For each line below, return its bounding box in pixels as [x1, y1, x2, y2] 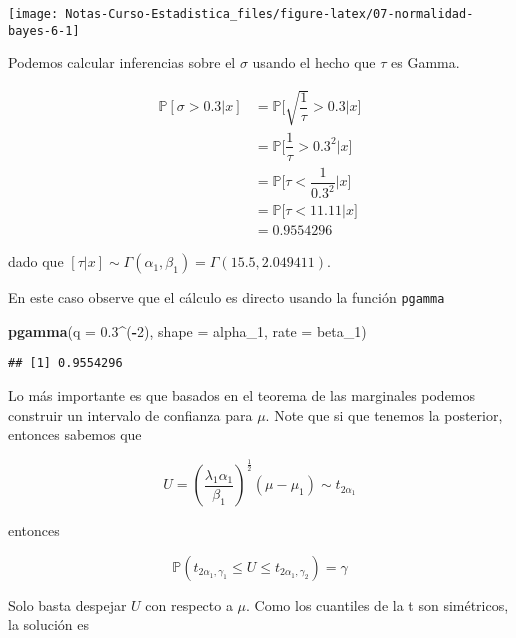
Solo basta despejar [8, 594, 127, 615]
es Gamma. [391, 52, 460, 73]
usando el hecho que [252, 52, 376, 73]
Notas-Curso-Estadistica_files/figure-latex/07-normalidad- [65, 7, 474, 21]
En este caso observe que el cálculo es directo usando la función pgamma [8, 287, 445, 308]
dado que [8, 251, 64, 272]
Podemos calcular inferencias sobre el [8, 52, 236, 73]
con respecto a [145, 594, 233, 615]
